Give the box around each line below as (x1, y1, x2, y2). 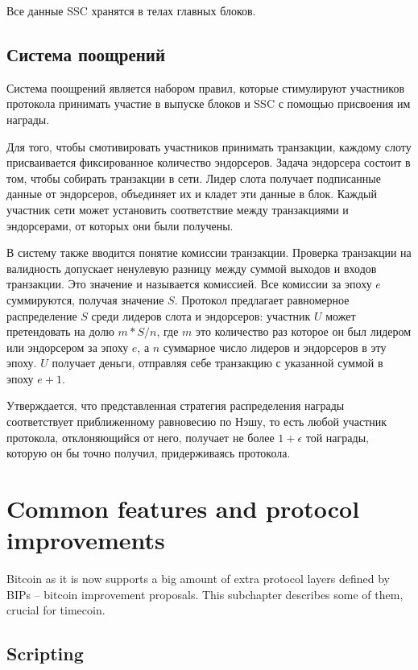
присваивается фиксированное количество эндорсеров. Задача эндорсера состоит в (6, 154, 411, 171)
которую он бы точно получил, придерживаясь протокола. (6, 445, 291, 461)
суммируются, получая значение (6, 291, 164, 308)
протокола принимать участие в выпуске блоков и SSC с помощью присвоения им (6, 95, 411, 112)
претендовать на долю (6, 323, 114, 340)
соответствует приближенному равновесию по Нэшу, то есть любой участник (6, 413, 387, 430)
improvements (6, 523, 165, 556)
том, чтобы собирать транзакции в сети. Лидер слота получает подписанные (6, 169, 381, 186)
